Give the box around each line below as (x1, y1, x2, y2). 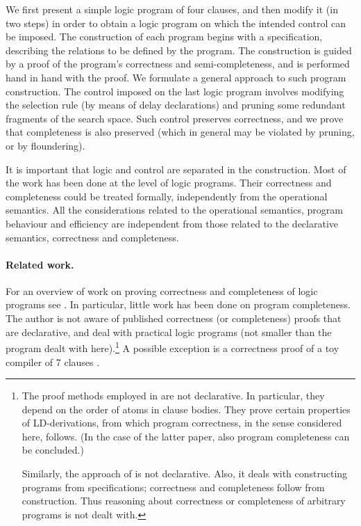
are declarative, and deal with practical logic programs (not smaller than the (6, 324, 332, 339)
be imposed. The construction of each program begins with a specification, (6, 29, 323, 44)
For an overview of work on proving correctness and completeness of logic (6, 283, 318, 298)
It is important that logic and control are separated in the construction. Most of (6, 161, 346, 176)
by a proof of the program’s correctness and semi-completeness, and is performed (6, 56, 350, 71)
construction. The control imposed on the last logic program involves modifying (6, 83, 344, 98)
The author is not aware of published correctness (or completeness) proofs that (6, 311, 342, 326)
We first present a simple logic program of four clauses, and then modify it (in (6, 2, 338, 16)
